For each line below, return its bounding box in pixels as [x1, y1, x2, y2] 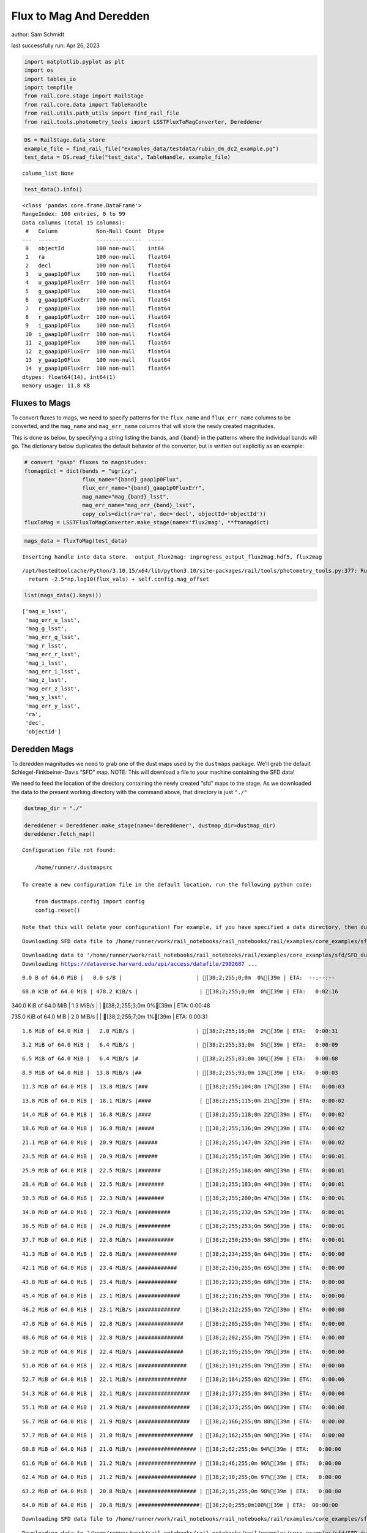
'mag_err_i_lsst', [25, 668, 81, 675]
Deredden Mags [11, 744, 74, 754]
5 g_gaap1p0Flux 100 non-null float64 [25, 288, 171, 294]
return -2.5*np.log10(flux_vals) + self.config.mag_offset [28, 576, 209, 583]
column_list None [22, 170, 74, 177]
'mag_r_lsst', [25, 642, 68, 649]
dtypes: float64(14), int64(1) [22, 373, 116, 380]
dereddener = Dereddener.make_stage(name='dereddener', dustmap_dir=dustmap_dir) [24, 822, 276, 829]
